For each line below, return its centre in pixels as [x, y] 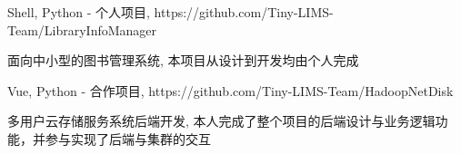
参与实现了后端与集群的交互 [128, 138]
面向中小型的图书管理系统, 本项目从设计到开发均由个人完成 [183, 60]
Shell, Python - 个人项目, [79, 12]
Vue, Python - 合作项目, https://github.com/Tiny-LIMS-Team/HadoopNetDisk [230, 90]
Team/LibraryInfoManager [82, 29]
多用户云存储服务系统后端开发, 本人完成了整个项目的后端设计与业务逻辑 [221, 121]
